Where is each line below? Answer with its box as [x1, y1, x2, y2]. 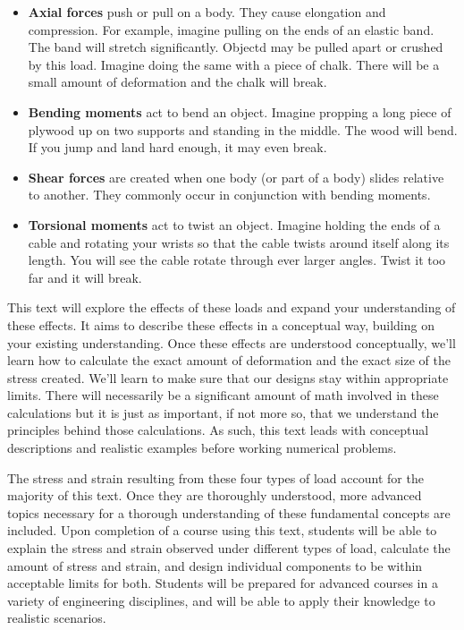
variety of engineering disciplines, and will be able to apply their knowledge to [7, 591, 435, 609]
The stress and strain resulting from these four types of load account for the [7, 468, 424, 487]
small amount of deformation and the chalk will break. [28, 72, 327, 91]
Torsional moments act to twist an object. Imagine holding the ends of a [28, 215, 441, 234]
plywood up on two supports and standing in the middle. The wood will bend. [28, 120, 458, 139]
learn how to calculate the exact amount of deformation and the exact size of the [7, 351, 451, 370]
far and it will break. [28, 268, 142, 286]
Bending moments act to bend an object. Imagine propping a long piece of [28, 102, 451, 121]
